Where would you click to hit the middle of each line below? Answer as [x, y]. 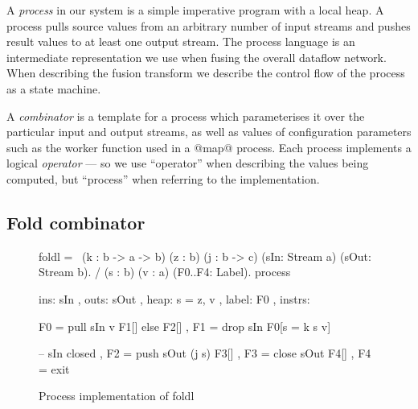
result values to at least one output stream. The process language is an [181, 41]
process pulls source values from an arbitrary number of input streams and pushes [209, 25]
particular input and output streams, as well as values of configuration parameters [209, 132]
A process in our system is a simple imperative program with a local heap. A [195, 10]
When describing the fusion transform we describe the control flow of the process [206, 73]
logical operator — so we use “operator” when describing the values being [188, 163]
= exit [54, 368]
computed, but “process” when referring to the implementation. [163, 178]
